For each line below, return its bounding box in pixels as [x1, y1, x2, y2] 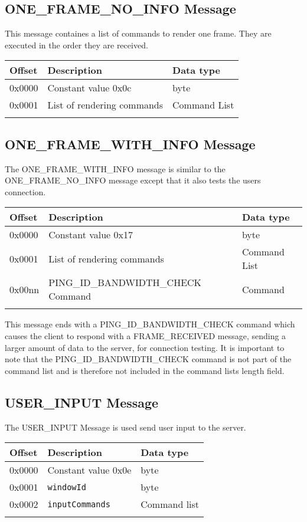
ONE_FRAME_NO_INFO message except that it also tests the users [5, 174, 261, 186]
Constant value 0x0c [47, 81, 132, 95]
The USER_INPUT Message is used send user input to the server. [5, 421, 246, 433]
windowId [47, 482, 86, 492]
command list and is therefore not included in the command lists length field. [5, 364, 285, 376]
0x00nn [9, 282, 40, 296]
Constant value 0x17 [48, 228, 133, 242]
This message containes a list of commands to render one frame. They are [5, 27, 272, 40]
